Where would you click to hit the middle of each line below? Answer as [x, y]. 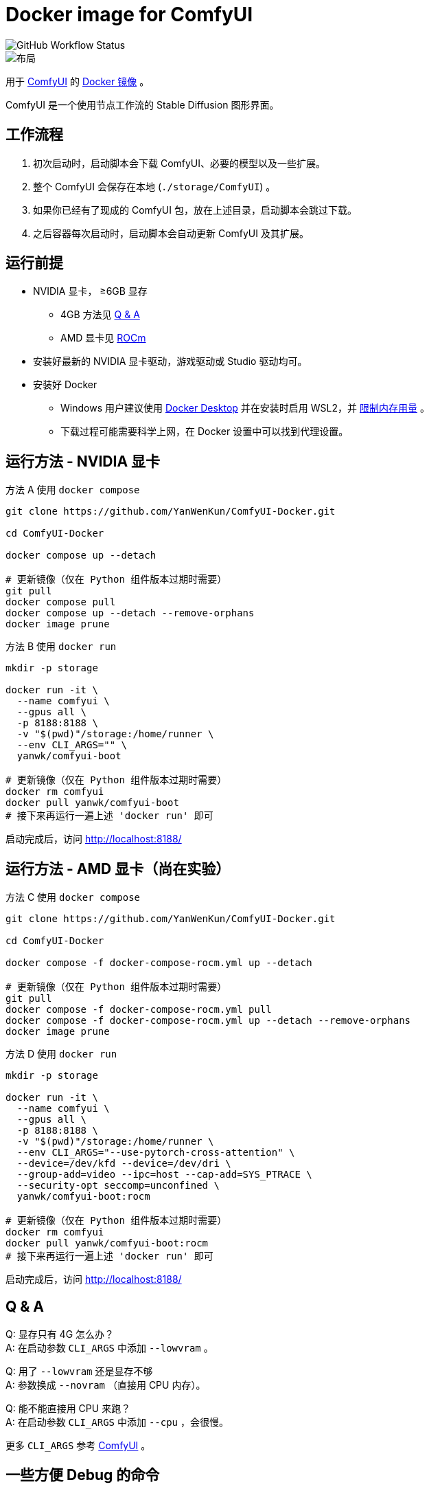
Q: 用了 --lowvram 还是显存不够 [79, 1371]
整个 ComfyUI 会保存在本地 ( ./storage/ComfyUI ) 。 [154, 186]
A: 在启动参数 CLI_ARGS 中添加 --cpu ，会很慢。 [117, 1422]
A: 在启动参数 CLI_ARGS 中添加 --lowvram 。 [109, 1347]
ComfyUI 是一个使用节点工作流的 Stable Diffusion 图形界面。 [142, 104]
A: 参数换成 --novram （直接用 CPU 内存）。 [106, 1385]
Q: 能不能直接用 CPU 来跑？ [68, 1408]
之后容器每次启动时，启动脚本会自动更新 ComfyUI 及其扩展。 [171, 233]
